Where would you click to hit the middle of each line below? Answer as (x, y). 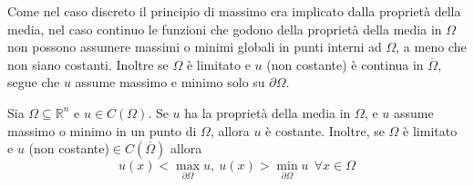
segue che (34, 82)
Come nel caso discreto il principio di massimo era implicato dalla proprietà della (234, 11)
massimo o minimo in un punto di (102, 130)
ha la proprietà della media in (268, 112)
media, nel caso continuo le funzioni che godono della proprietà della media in (225, 29)
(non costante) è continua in (345, 64)
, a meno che (431, 47)
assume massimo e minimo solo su (170, 82)
